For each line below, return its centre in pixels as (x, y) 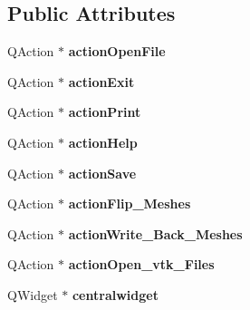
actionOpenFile (117, 51)
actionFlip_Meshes (130, 203)
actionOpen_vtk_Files (141, 264)
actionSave (102, 173)
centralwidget (115, 294)
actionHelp (103, 142)
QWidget (33, 294)
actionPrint (105, 112)
